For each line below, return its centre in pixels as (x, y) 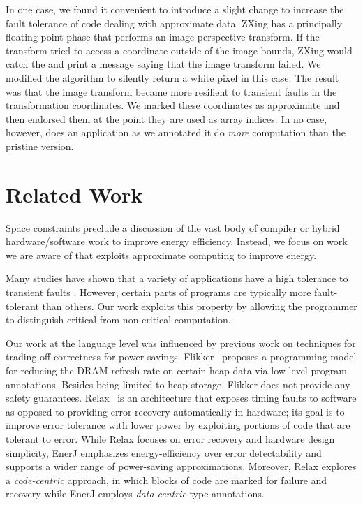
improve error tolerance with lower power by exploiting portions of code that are (178, 425)
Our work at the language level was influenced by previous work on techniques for (181, 343)
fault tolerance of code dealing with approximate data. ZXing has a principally (174, 23)
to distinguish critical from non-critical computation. (118, 320)
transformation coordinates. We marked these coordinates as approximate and (173, 105)
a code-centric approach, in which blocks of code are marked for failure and (166, 480)
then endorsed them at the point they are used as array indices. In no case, (166, 118)
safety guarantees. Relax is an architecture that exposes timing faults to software (181, 398)
